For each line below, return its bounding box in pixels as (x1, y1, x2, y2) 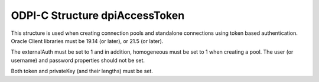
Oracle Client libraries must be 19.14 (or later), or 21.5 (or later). (11, 37, 164, 44)
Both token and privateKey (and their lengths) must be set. (11, 68, 154, 75)
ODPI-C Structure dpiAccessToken (11, 9, 185, 22)
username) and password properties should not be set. (11, 57, 145, 64)
